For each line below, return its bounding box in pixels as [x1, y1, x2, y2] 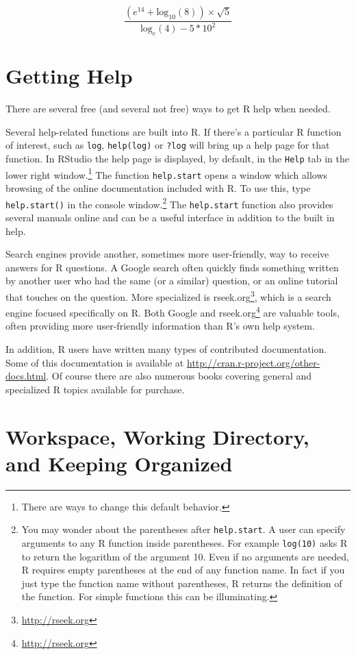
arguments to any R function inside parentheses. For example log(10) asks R [21, 536, 348, 550]
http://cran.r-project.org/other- [186, 355, 320, 369]
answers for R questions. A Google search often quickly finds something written [5, 260, 339, 274]
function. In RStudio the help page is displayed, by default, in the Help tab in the [5, 151, 349, 166]
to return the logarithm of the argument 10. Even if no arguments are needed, [21, 549, 349, 563]
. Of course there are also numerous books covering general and [46, 369, 312, 383]
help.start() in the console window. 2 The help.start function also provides [5, 195, 333, 211]
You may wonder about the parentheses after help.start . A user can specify [21, 522, 346, 536]
